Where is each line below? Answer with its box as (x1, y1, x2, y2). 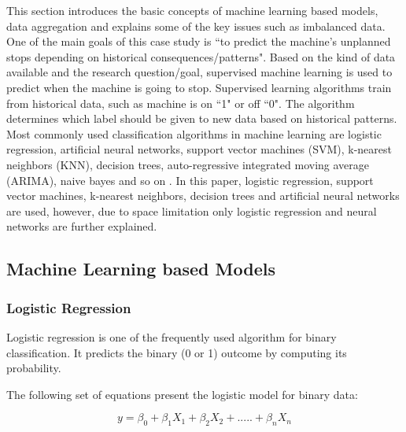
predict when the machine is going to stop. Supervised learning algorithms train (6, 79, 392, 95)
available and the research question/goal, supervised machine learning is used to (6, 64, 393, 80)
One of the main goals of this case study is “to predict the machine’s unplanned (6, 33, 391, 50)
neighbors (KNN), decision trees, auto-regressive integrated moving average (6, 156, 370, 172)
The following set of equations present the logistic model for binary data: (6, 386, 358, 402)
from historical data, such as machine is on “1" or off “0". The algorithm (6, 94, 355, 111)
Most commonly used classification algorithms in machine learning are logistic (6, 125, 382, 142)
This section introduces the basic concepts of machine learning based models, (6, 2, 378, 18)
